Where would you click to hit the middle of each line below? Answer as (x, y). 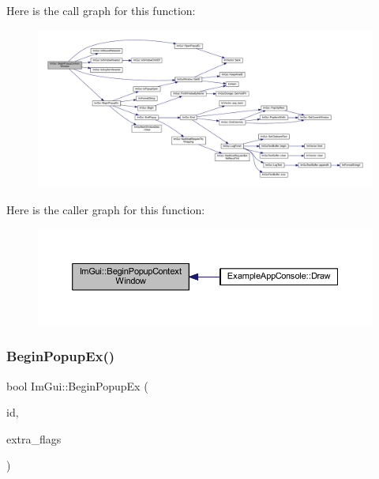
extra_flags (34, 438)
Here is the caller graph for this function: (106, 209)
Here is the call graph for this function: (101, 10)
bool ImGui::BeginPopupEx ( (77, 385)
